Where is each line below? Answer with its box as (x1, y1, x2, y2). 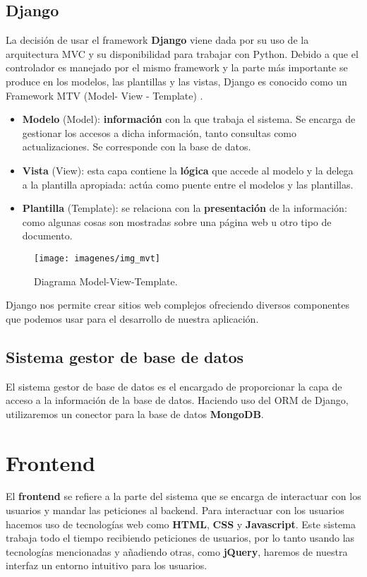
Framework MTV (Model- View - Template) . (6, 88, 203, 102)
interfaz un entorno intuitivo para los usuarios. (6, 558, 207, 573)
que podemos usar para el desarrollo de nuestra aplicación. (6, 311, 259, 326)
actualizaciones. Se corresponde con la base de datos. (22, 139, 251, 154)
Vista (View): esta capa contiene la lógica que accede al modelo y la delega (22, 162, 354, 177)
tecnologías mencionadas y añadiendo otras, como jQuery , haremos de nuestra (6, 544, 348, 559)
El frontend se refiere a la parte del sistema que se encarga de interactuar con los (6, 489, 361, 504)
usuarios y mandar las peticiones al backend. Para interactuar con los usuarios (6, 503, 344, 518)
